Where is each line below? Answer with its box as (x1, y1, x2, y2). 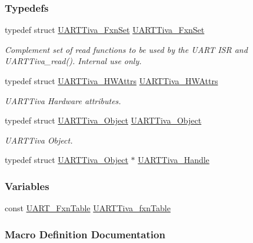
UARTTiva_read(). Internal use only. (5, 55, 142, 67)
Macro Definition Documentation (5, 227, 165, 241)
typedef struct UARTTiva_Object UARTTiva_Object (5, 114, 202, 127)
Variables (5, 178, 49, 193)
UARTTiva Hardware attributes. (5, 94, 121, 106)
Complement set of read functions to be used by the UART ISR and (5, 43, 248, 55)
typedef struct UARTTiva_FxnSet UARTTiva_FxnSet (5, 24, 205, 36)
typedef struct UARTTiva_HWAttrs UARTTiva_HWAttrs (5, 75, 218, 86)
